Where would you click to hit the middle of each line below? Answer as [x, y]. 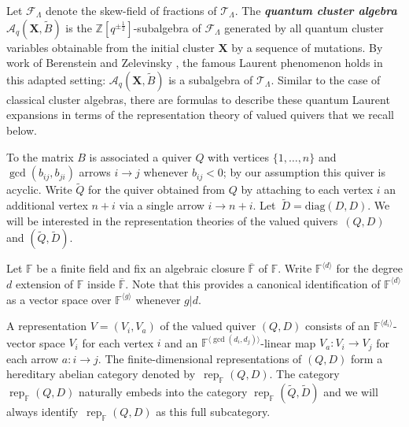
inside [101, 283]
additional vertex [47, 205]
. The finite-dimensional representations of [200, 358]
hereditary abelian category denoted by [101, 374]
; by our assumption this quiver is [304, 172]
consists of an [337, 326]
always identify [42, 412]
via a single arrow [162, 205]
